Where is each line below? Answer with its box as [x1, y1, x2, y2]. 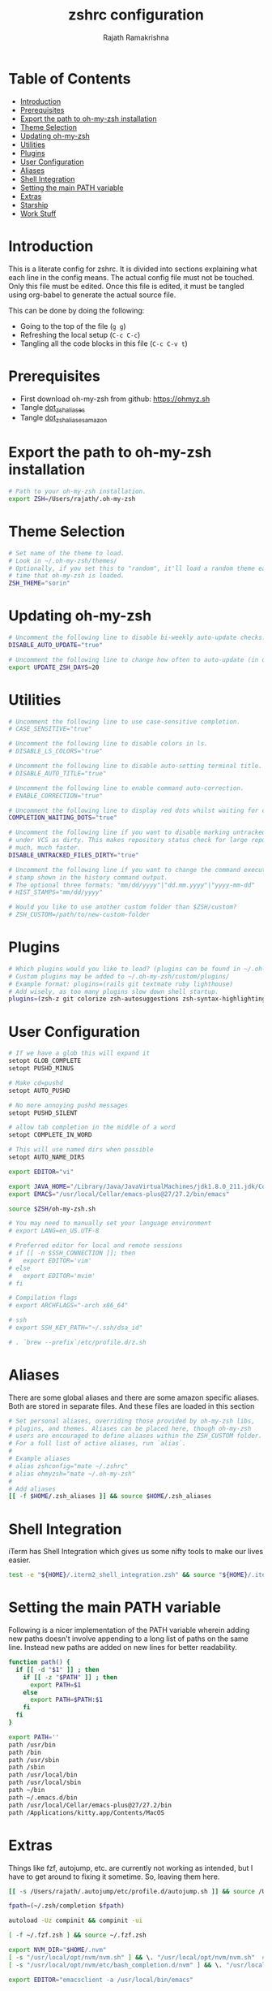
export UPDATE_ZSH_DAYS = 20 [8, 663, 100, 672]
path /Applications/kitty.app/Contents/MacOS [8, 1808, 164, 1816]
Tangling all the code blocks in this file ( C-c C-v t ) [19, 339, 188, 348]
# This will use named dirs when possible [8, 1146, 154, 1154]
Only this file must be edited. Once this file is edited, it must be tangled [8, 281, 244, 291]
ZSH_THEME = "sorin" [8, 579, 70, 588]
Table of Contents [8, 69, 131, 88]
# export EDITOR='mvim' [8, 1272, 96, 1280]
